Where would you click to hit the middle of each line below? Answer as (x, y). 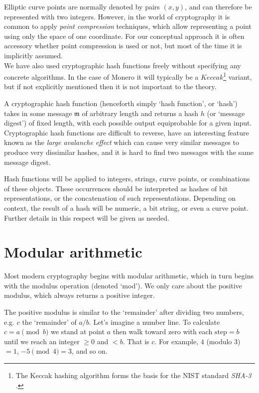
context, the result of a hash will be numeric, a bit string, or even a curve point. (126, 207)
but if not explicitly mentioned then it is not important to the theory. (110, 86)
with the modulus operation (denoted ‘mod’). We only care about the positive (123, 285)
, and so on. (90, 351)
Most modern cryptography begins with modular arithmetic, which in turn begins (129, 276)
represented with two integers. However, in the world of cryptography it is (117, 16)
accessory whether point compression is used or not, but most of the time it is (123, 46)
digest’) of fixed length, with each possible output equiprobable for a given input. (128, 123)
